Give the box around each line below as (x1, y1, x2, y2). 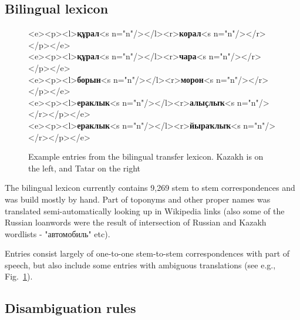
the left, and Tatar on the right (28, 161, 141, 174)
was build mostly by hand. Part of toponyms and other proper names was (5, 193, 271, 205)
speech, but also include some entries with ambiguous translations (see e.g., (5, 258, 276, 271)
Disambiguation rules (5, 299, 136, 317)
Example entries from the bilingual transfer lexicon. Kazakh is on (28, 150, 264, 163)
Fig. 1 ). (5, 270, 33, 282)
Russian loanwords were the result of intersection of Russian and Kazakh (5, 216, 267, 228)
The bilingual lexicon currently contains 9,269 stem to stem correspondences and (5, 181, 295, 194)
